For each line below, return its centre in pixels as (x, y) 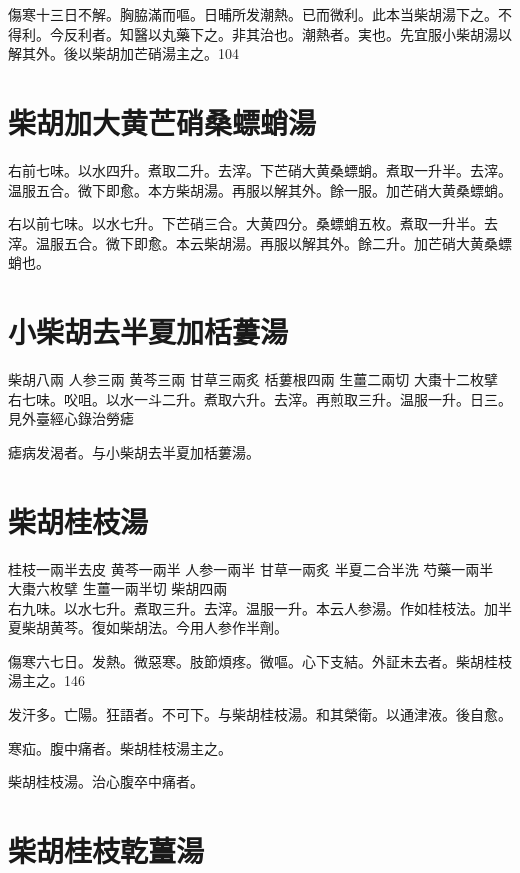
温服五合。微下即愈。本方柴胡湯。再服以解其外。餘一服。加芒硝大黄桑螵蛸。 (260, 189)
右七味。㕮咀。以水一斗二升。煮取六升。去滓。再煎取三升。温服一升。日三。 (260, 398)
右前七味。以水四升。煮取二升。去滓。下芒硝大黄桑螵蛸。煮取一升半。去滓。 (260, 169)
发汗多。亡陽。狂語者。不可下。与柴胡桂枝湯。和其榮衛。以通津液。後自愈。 (260, 714)
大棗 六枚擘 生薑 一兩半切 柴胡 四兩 (118, 588)
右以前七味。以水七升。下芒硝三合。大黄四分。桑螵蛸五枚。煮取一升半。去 (253, 223)
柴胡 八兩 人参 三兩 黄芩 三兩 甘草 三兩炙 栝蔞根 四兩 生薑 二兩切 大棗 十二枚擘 (253, 379)
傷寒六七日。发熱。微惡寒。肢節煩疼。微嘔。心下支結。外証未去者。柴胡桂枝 (260, 660)
